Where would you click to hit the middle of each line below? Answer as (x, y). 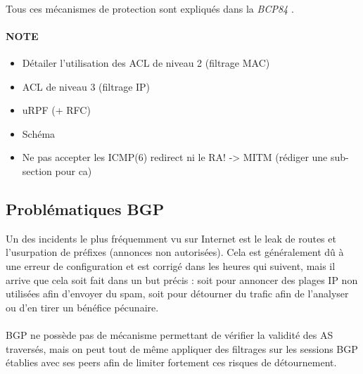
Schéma (39, 133)
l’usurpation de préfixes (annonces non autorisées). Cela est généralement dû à (175, 252)
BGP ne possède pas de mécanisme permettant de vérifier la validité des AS (170, 334)
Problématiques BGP (85, 208)
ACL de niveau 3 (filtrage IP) (86, 86)
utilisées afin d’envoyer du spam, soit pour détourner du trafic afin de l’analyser (177, 294)
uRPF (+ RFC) (56, 110)
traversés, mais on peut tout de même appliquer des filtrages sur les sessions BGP (182, 348)
